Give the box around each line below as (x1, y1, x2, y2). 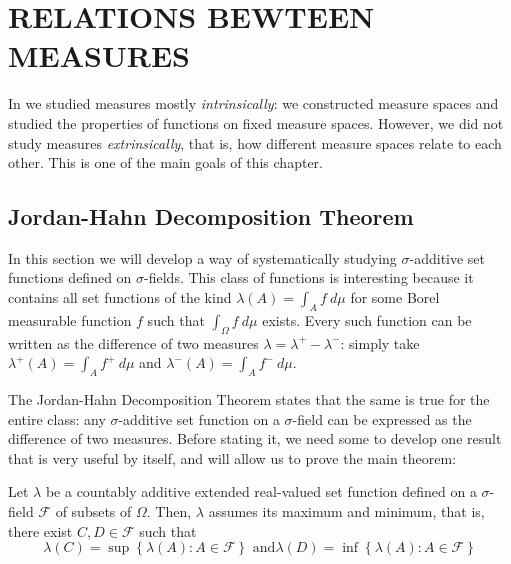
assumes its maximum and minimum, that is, (208, 501, 485, 522)
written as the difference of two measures (8, 332, 259, 353)
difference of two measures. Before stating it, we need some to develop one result (8, 428, 502, 449)
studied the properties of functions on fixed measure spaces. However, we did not (8, 112, 504, 133)
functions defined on (8, 267, 132, 288)
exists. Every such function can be (262, 309, 472, 330)
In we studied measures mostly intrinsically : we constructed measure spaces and (8, 93, 499, 114)
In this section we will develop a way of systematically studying (8, 247, 397, 268)
